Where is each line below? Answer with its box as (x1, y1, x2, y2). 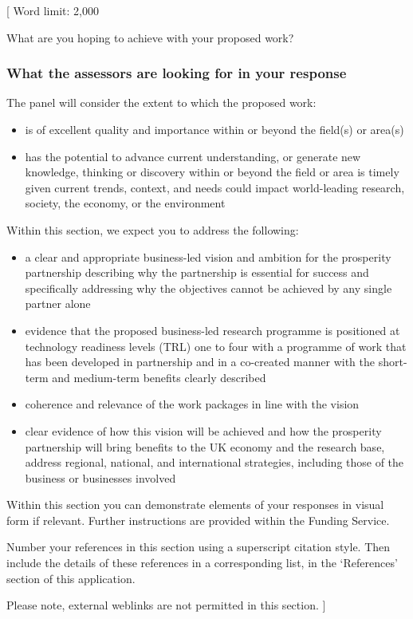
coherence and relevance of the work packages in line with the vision (25, 396, 360, 412)
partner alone (25, 295, 91, 312)
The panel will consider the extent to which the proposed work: (6, 94, 317, 111)
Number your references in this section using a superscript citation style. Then (6, 538, 391, 555)
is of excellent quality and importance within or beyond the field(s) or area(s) (25, 121, 404, 137)
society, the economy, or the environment (25, 195, 226, 211)
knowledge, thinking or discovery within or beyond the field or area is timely (25, 164, 399, 180)
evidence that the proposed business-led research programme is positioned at (25, 321, 400, 338)
